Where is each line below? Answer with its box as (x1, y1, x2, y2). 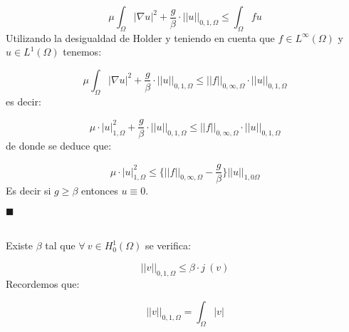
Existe (6, 238, 33, 253)
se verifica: (145, 238, 191, 253)
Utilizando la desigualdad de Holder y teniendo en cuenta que (6, 30, 275, 45)
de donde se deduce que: (6, 138, 112, 153)
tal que (45, 238, 75, 253)
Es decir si (6, 183, 51, 198)
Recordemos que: (6, 276, 80, 291)
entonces (80, 183, 118, 198)
